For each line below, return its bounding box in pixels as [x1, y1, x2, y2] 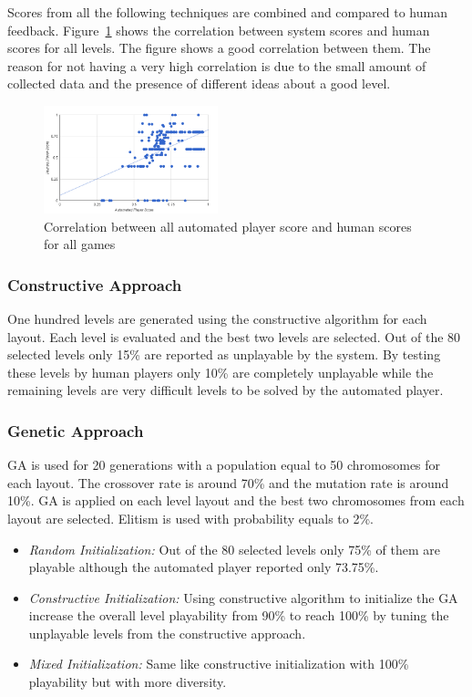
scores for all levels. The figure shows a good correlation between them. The [7, 38, 431, 57]
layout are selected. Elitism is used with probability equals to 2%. [7, 508, 374, 527]
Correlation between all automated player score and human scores [44, 216, 412, 235]
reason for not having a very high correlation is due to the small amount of [7, 56, 426, 75]
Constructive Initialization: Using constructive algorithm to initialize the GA [28, 588, 458, 607]
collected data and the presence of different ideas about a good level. [7, 74, 391, 93]
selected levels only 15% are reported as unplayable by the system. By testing [7, 345, 441, 364]
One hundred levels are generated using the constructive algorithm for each [7, 308, 427, 328]
